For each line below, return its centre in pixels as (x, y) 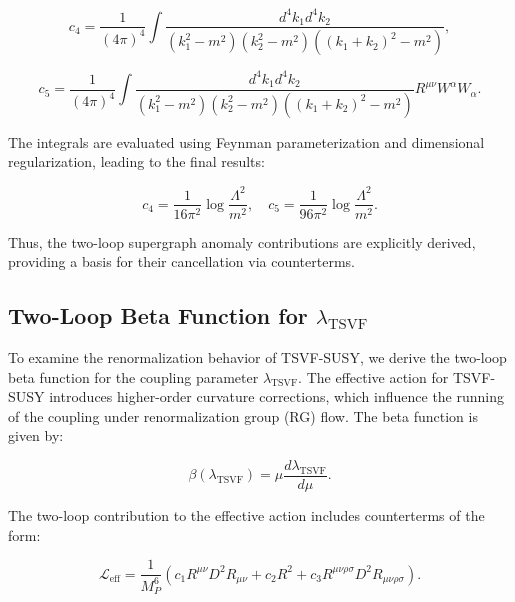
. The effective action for (373, 376)
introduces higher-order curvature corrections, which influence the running (277, 396)
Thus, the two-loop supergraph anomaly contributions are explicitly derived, (242, 241)
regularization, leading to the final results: (136, 161)
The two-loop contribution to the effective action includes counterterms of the (246, 514)
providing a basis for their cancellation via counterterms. (181, 261)
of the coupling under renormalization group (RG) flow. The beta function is (243, 415)
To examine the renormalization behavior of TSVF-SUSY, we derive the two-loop (257, 356)
